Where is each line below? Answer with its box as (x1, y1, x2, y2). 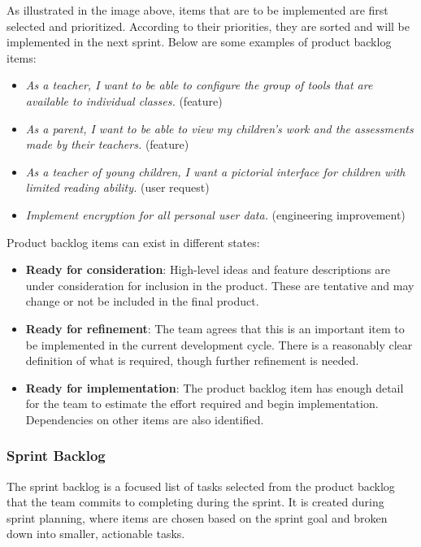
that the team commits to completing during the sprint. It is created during (7, 493, 384, 510)
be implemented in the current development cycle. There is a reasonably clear (25, 336, 413, 353)
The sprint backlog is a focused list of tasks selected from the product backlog (7, 477, 395, 494)
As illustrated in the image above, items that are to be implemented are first (7, 2, 388, 18)
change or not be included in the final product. (25, 293, 259, 310)
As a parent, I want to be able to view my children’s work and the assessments (25, 119, 414, 137)
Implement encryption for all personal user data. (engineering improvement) (25, 206, 406, 223)
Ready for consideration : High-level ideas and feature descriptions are (25, 261, 390, 278)
